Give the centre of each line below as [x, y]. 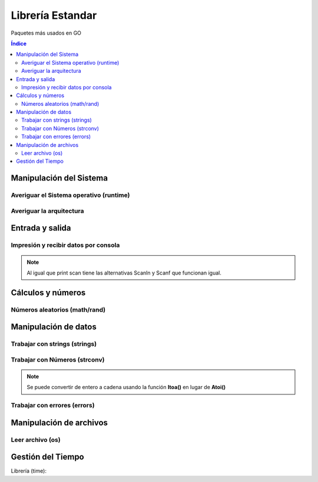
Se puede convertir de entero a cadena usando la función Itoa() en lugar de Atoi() [126, 387]
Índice [19, 43]
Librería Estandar [54, 15]
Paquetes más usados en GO [46, 33]
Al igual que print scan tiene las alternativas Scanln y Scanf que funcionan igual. [124, 273]
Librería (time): [29, 471]
